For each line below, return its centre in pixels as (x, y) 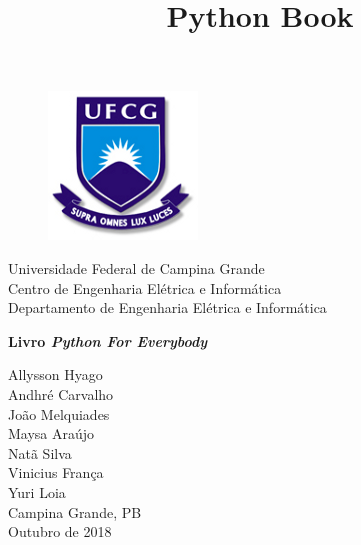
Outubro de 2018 (60, 531)
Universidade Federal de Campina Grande (136, 267)
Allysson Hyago (55, 374)
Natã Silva (40, 452)
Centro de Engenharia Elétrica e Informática (145, 287)
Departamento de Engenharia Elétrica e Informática (167, 307)
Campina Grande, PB (75, 511)
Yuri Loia (37, 491)
